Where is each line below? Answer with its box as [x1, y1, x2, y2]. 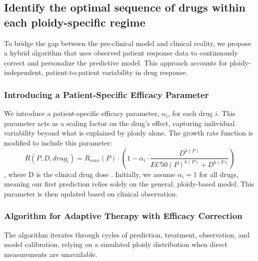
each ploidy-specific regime [4, 14, 145, 29]
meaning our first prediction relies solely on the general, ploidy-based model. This [4, 178, 254, 189]
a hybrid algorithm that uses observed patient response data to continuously [4, 47, 238, 58]
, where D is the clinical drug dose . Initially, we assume [4, 168, 175, 179]
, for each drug [167, 108, 213, 118]
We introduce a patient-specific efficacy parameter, [4, 108, 159, 118]
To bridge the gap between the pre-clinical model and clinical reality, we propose [4, 37, 251, 48]
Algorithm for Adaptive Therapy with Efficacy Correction [4, 209, 242, 222]
